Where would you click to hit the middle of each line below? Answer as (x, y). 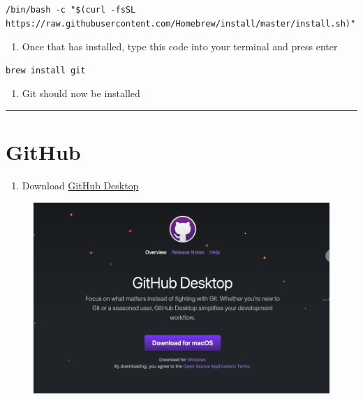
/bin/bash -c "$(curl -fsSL (71, 10)
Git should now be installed (81, 93)
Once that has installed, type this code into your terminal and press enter (180, 46)
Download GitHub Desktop (80, 186)
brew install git (46, 70)
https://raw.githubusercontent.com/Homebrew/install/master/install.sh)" (181, 23)
